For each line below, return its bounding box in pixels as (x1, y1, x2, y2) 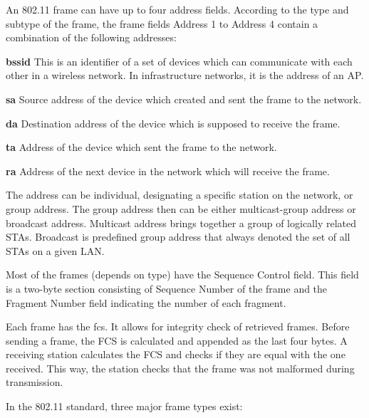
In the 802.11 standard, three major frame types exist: (6, 399, 243, 414)
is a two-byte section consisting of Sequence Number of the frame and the (6, 281, 328, 296)
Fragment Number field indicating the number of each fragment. (6, 295, 286, 310)
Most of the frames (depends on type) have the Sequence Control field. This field (6, 267, 359, 282)
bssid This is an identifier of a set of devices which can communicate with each (6, 53, 353, 68)
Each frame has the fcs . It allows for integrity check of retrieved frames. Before (6, 319, 350, 334)
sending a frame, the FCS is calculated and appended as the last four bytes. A (6, 333, 348, 348)
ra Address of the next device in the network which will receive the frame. (6, 163, 330, 178)
